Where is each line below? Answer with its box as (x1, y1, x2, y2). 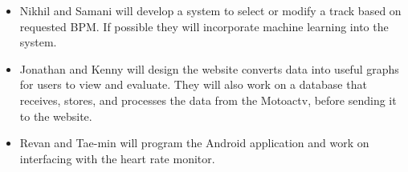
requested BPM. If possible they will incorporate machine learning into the (19, 18, 389, 34)
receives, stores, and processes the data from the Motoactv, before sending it (19, 91, 397, 108)
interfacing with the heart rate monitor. (19, 150, 215, 166)
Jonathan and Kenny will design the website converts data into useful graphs (19, 60, 399, 77)
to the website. (19, 107, 92, 124)
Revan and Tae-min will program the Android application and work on (19, 134, 369, 151)
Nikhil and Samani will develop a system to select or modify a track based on (19, 2, 402, 18)
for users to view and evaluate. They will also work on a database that (19, 76, 367, 93)
